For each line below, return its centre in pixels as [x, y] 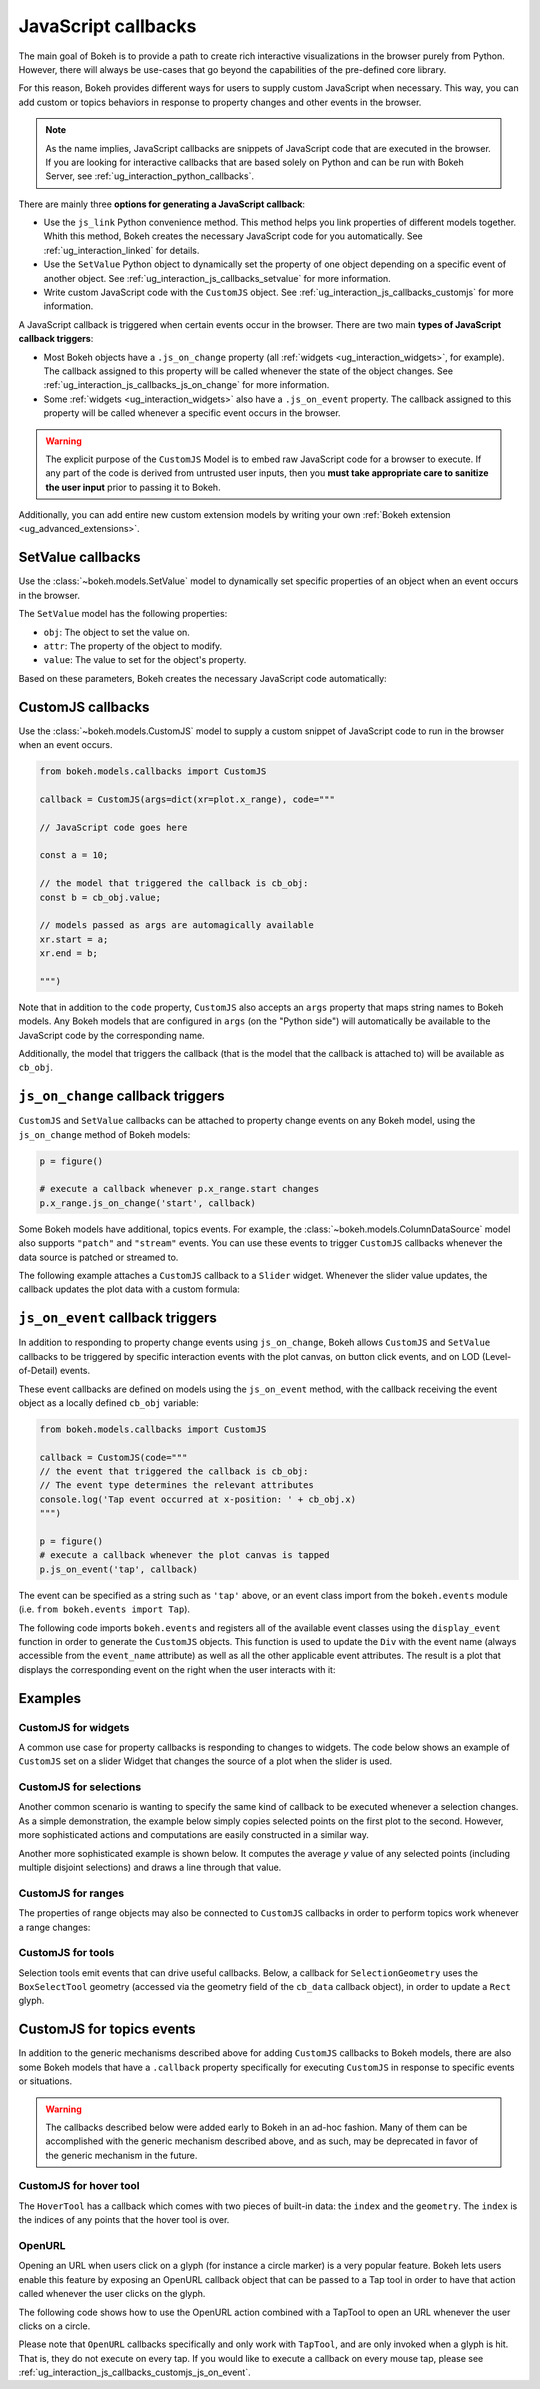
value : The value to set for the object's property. [145, 660]
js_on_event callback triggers [117, 1318]
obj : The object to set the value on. [116, 632]
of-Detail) [38, 1371]
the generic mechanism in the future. [121, 2155]
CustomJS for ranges [71, 1893]
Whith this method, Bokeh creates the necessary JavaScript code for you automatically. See [233, 236]
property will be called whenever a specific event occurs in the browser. [192, 413]
